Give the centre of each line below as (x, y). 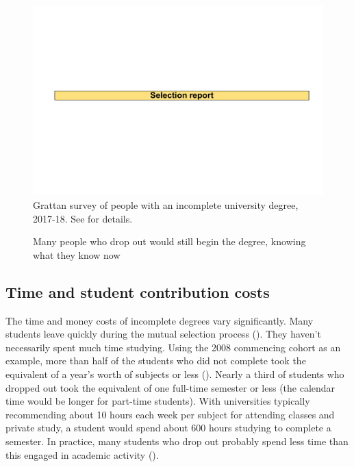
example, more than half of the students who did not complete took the (156, 361)
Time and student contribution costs (138, 291)
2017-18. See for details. (83, 218)
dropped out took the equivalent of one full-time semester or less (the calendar (170, 387)
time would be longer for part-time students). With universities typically (158, 401)
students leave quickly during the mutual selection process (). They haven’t (163, 334)
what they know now (77, 254)
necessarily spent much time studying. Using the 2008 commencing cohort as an (173, 347)
